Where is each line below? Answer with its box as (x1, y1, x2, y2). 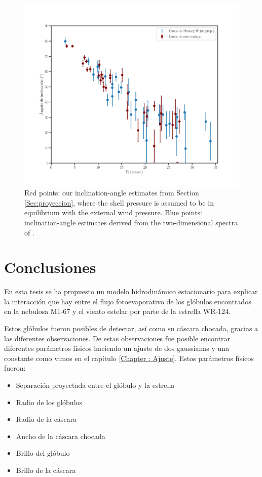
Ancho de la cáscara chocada (16, 430, 105, 441)
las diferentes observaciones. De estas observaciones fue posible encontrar (4, 333, 230, 343)
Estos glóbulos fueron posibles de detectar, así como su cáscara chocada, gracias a (4, 323, 258, 334)
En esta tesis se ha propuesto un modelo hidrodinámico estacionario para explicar (4, 286, 258, 297)
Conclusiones (4, 257, 96, 277)
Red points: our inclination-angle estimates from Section (24, 187, 199, 198)
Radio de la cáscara (16, 414, 77, 424)
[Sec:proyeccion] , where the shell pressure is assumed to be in (24, 197, 214, 208)
